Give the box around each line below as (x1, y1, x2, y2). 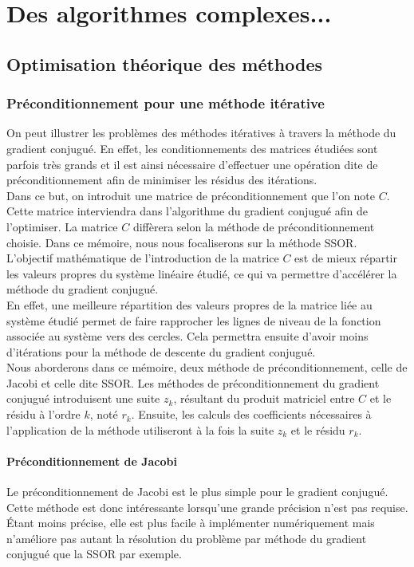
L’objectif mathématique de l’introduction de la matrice (6, 250, 279, 266)
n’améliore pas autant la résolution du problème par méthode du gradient (6, 530, 367, 546)
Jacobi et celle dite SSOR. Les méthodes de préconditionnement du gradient (6, 374, 380, 391)
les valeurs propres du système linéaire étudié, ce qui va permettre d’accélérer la (6, 265, 397, 282)
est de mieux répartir (294, 250, 397, 266)
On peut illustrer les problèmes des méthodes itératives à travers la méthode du (6, 124, 396, 141)
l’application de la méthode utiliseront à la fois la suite (6, 421, 274, 438)
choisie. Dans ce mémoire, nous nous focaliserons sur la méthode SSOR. (6, 234, 357, 250)
